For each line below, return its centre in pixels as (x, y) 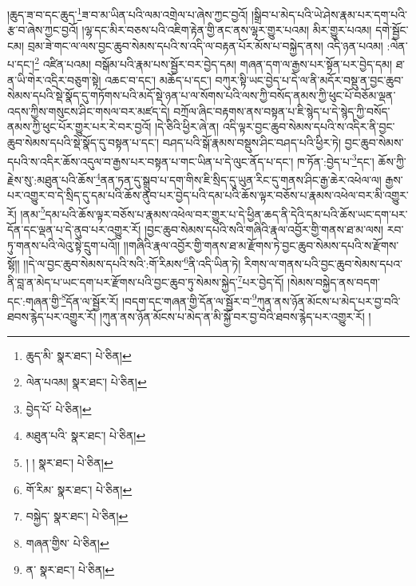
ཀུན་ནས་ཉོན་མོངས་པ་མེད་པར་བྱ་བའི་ (329, 301)
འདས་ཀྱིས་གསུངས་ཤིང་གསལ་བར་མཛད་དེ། (89, 111)
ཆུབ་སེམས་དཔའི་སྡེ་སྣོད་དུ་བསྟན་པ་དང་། (83, 143)
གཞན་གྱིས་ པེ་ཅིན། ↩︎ (67, 542)
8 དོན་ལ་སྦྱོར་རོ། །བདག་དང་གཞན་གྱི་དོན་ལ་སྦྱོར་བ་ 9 (159, 299)
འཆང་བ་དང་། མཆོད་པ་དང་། (158, 79)
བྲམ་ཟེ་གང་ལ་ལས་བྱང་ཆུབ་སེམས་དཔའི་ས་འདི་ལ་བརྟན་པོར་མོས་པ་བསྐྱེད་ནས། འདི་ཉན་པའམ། (205, 45)
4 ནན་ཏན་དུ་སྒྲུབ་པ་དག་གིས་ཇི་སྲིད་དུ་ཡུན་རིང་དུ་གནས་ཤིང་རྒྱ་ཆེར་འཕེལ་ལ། (238, 178)
